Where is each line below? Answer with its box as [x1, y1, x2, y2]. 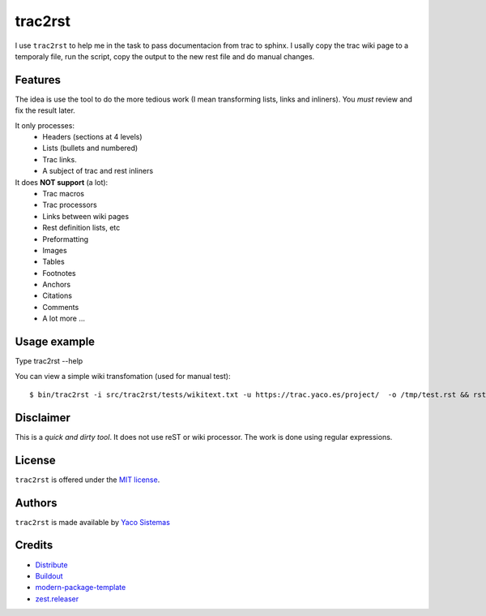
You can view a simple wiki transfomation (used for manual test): [15, 371, 231, 381]
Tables [42, 256, 65, 267]
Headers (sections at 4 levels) [42, 132, 143, 142]
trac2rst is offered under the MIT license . [15, 475, 160, 485]
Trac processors [42, 200, 97, 210]
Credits [15, 538, 53, 552]
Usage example [15, 335, 96, 349]
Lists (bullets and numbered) [42, 143, 139, 153]
